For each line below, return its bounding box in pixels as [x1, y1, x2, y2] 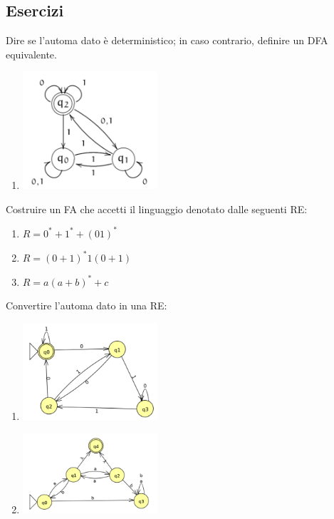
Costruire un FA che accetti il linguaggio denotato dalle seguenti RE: [6, 201, 308, 216]
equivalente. [6, 46, 57, 61]
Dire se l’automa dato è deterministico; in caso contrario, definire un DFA [6, 33, 328, 48]
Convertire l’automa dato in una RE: [6, 298, 167, 313]
